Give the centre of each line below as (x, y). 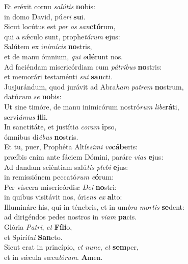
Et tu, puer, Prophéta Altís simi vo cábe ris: (71, 147)
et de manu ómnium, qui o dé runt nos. (64, 56)
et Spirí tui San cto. (33, 237)
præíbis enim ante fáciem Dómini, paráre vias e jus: (84, 156)
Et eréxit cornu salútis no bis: (50, 6)
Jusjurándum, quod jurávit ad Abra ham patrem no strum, (94, 86)
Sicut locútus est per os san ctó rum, (60, 26)
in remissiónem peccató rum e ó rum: (59, 177)
